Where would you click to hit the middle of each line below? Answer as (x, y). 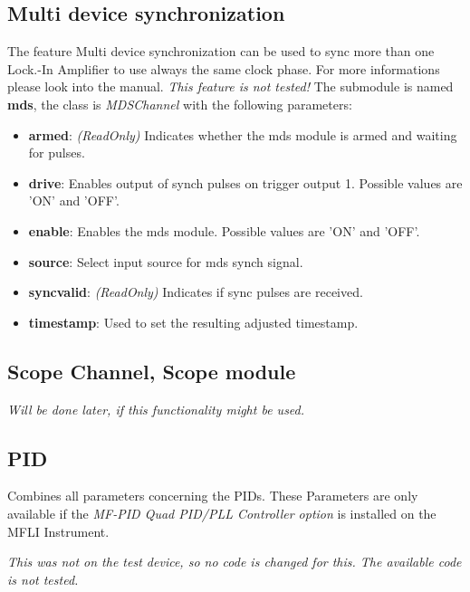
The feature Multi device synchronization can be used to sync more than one (221, 51)
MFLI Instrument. (58, 531)
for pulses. (57, 153)
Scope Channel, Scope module (152, 371)
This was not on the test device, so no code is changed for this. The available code (235, 562)
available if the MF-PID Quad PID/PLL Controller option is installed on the (222, 513)
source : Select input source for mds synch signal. (166, 261)
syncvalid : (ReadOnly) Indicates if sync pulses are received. (196, 292)
